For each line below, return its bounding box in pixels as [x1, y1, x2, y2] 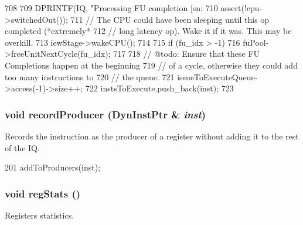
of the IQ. [5, 141, 40, 154]
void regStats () [5, 186, 81, 200]
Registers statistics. [5, 209, 74, 221]
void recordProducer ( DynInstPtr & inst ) [5, 107, 206, 121]
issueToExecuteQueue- [177, 70, 258, 83]
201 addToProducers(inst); [5, 161, 101, 173]
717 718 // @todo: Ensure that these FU [113, 47, 260, 60]
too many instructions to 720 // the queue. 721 [5, 70, 175, 83]
